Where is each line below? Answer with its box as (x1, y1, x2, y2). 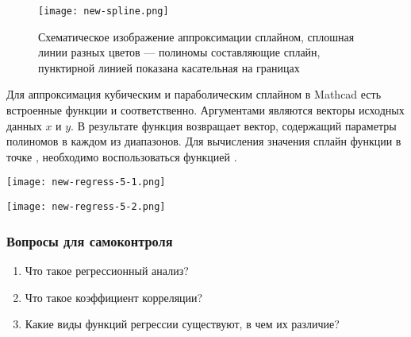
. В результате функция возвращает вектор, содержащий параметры (71, 117, 397, 134)
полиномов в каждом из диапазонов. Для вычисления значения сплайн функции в (6, 133, 401, 149)
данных (6, 117, 42, 134)
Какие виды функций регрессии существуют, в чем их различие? (25, 316, 340, 332)
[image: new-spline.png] (38, 6, 169, 17)
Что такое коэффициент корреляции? (25, 289, 203, 305)
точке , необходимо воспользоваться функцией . (6, 148, 237, 165)
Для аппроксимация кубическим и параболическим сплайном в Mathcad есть (6, 86, 382, 103)
